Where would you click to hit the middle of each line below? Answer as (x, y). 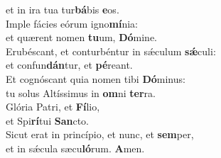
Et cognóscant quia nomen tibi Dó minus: (96, 78)
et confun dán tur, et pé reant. (69, 65)
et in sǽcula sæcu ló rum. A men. (75, 148)
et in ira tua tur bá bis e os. (63, 9)
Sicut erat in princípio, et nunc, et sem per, (100, 134)
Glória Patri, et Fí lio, (53, 107)
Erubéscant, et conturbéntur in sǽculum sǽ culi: (111, 51)
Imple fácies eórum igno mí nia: (72, 23)
